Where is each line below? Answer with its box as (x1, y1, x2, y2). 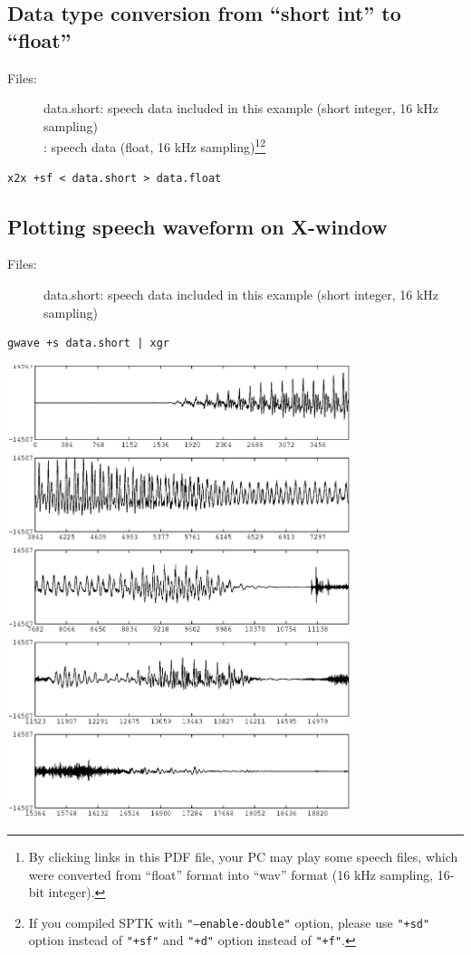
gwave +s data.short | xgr (7, 337, 169, 350)
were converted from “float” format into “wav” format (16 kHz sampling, (28, 864, 434, 883)
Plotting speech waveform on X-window (7, 212, 388, 240)
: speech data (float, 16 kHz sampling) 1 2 (43, 135, 266, 157)
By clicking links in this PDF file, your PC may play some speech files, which (28, 847, 458, 866)
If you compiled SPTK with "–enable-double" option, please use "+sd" (28, 912, 430, 931)
